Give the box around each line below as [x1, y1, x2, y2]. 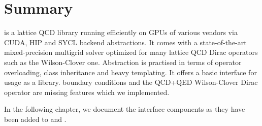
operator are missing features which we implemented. [4, 86, 170, 97]
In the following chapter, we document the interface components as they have [4, 104, 245, 114]
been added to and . [4, 113, 67, 124]
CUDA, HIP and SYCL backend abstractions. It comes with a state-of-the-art [4, 37, 247, 47]
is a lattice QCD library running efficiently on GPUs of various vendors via [4, 27, 238, 38]
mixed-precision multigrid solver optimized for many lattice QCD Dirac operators [4, 47, 258, 57]
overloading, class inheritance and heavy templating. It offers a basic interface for [4, 67, 257, 77]
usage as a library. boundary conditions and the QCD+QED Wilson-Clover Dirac [4, 77, 258, 87]
